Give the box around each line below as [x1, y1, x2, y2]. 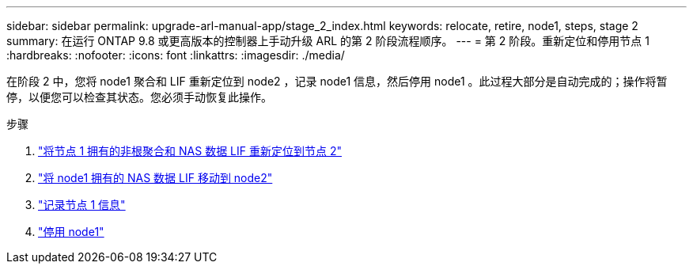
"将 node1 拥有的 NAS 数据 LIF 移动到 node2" [38, 171, 273, 184]
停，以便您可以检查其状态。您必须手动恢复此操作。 [6, 90, 272, 104]
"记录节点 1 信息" [38, 198, 126, 211]
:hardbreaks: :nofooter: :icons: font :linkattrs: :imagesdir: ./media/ [6, 48, 345, 62]
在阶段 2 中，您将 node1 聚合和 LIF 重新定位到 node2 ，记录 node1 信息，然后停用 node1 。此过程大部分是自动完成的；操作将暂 [6, 74, 668, 88]
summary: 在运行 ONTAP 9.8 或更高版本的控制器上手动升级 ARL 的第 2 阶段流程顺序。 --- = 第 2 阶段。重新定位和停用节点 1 [6, 34, 649, 48]
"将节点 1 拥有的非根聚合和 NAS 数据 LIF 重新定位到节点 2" [38, 144, 342, 158]
